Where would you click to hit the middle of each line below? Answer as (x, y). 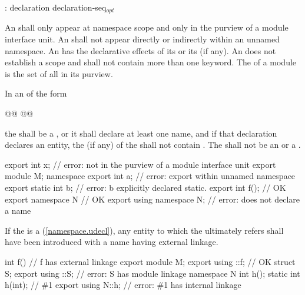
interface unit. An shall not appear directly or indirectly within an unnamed (142, 39)
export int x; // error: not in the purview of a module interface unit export (140, 164)
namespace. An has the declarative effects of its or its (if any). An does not (140, 50)
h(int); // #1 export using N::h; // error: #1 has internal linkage (123, 285)
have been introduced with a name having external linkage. (112, 242)
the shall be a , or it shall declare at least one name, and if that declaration (141, 133)
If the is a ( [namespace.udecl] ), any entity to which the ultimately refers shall (144, 230)
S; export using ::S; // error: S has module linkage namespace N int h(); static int (152, 273)
